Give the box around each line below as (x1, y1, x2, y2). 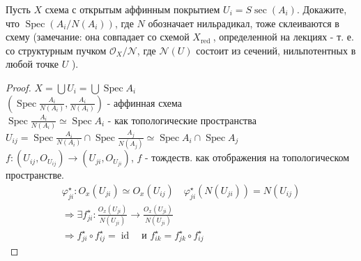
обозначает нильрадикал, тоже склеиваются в (148, 15, 339, 30)
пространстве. (6, 167, 65, 182)
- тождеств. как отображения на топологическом (144, 150, 350, 165)
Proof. (6, 80, 31, 94)
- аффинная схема (107, 95, 183, 110)
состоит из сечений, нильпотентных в (196, 43, 356, 57)
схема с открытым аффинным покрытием (45, 2, 220, 16)
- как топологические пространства (107, 112, 256, 127)
